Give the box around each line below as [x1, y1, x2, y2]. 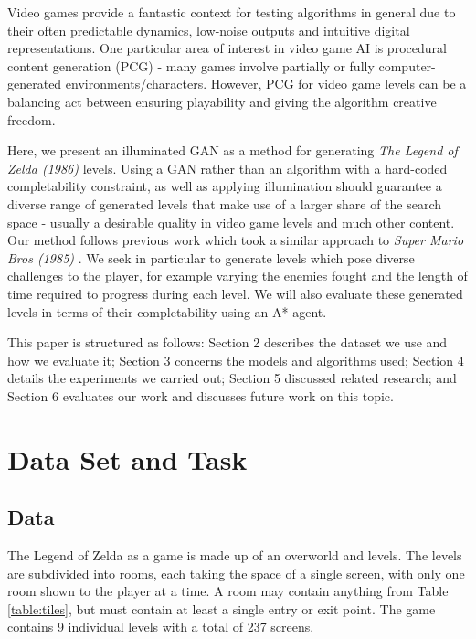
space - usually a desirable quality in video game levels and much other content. [7, 212, 455, 231]
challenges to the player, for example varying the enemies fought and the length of [7, 266, 468, 285]
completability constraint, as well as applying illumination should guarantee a [7, 176, 442, 196]
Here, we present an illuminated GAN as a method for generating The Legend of [7, 141, 458, 160]
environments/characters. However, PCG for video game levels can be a [65, 74, 467, 93]
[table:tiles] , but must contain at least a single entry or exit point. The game [7, 599, 436, 618]
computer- [378, 56, 436, 75]
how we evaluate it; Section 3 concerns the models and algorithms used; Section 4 [7, 350, 464, 369]
